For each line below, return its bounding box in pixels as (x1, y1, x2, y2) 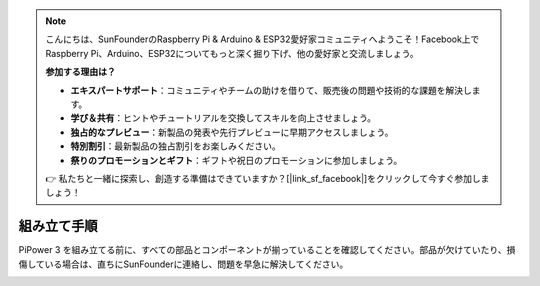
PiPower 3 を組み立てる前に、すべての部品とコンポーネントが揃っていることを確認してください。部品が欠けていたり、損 (18, 244, 516, 256)
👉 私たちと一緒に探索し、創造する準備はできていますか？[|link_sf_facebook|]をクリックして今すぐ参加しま (45, 172, 490, 184)
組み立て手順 (18, 218, 98, 235)
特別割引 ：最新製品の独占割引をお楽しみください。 (70, 140, 281, 152)
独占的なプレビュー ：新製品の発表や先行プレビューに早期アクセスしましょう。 (70, 126, 394, 138)
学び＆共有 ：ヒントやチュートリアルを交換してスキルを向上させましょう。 (70, 112, 377, 124)
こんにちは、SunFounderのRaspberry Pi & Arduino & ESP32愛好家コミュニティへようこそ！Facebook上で (45, 33, 480, 45)
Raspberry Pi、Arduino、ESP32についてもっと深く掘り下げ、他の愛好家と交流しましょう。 (45, 47, 419, 59)
